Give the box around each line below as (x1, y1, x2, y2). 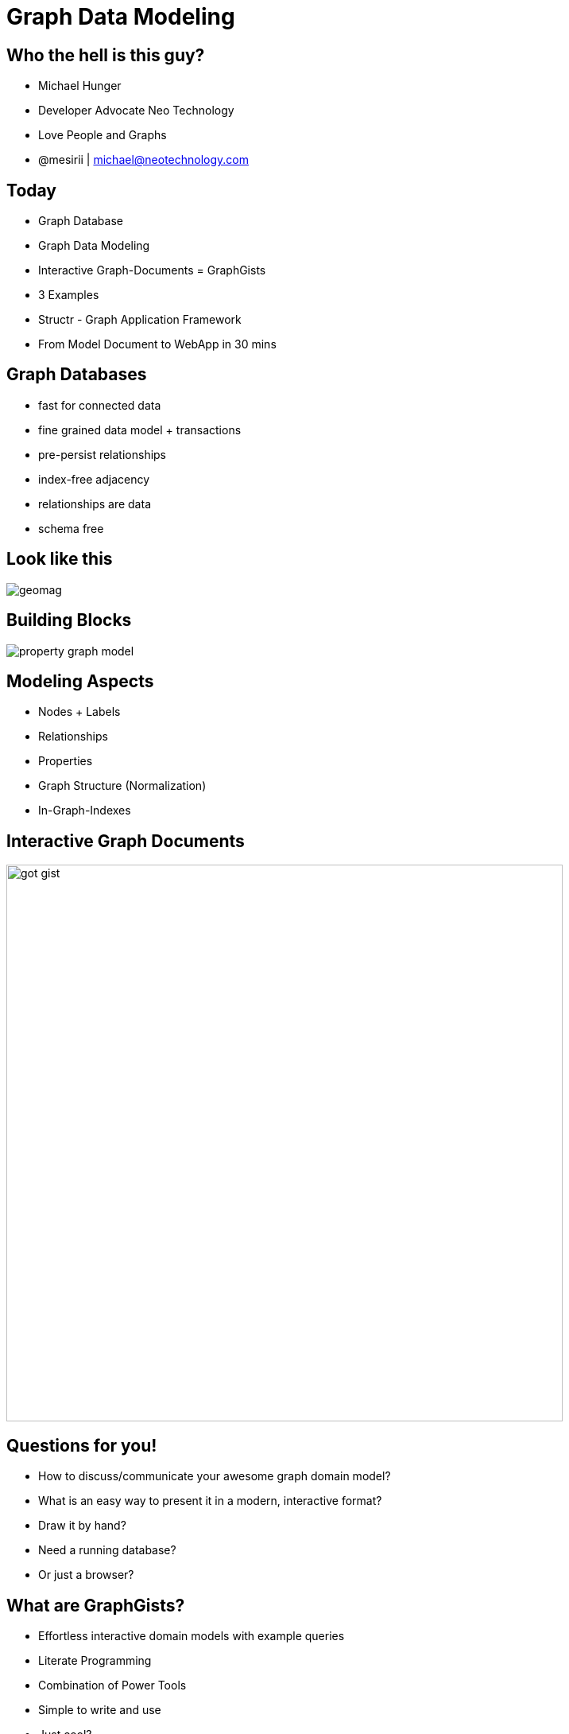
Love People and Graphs (38, 128, 167, 142)
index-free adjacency (38, 472, 150, 486)
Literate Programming (38, 1653, 152, 1667)
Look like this (6, 549, 113, 570)
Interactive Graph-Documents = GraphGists (38, 263, 266, 278)
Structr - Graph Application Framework (38, 313, 242, 327)
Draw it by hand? (38, 1518, 126, 1533)
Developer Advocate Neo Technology (38, 103, 234, 118)
